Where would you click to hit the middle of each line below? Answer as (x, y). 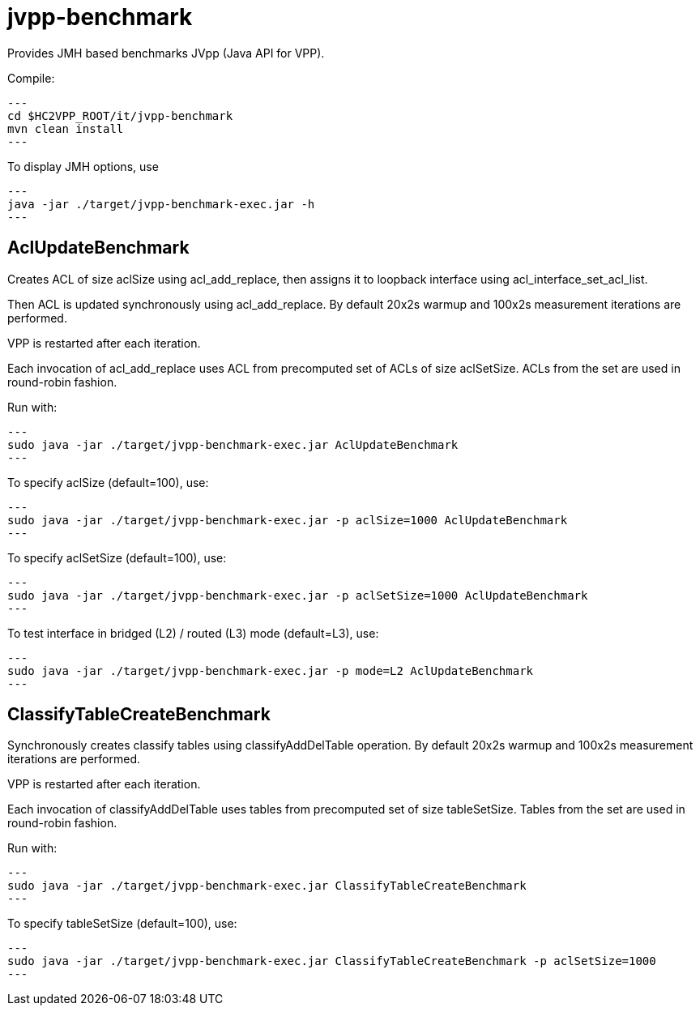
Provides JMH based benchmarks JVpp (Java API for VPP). (166, 53)
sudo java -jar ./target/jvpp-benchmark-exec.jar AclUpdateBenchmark (233, 444)
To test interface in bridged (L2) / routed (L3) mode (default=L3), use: (193, 633)
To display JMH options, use (83, 166)
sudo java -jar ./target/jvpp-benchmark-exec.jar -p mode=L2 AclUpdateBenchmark (271, 670)
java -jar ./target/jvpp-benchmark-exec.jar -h (161, 204)
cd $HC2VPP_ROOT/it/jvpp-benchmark (120, 115)
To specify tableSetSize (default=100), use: (122, 924)
